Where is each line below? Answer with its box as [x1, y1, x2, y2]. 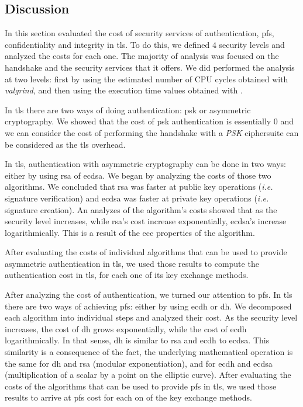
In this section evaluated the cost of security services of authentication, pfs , [5, 27, 274, 39]
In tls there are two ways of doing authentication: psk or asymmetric [5, 103, 251, 116]
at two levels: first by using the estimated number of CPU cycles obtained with [5, 72, 288, 85]
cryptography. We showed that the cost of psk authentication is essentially [5, 115, 271, 127]
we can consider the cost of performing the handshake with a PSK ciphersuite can [5, 126, 299, 138]
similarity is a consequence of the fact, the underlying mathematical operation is [5, 346, 293, 358]
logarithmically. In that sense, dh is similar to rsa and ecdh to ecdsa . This [5, 334, 270, 346]
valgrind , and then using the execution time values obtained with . [5, 84, 243, 96]
